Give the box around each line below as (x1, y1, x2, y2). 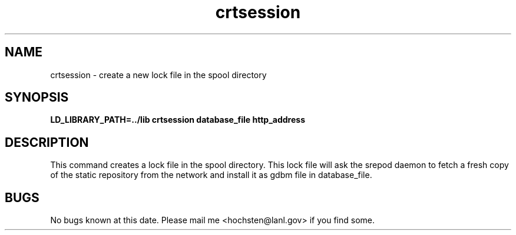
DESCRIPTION (5, 135, 89, 150)
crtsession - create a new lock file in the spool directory (50, 69, 267, 80)
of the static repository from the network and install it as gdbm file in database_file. (50, 170, 372, 180)
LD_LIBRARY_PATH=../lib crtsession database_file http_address (50, 115, 305, 125)
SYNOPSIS (5, 90, 69, 105)
